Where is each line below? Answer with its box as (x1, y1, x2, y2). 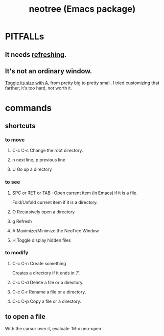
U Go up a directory (12, 166, 52, 172)
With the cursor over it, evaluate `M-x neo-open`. (5, 325, 104, 331)
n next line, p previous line (12, 157, 66, 163)
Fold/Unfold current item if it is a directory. (12, 199, 98, 205)
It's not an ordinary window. (5, 67, 92, 75)
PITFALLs (5, 31, 44, 42)
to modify (5, 249, 28, 256)
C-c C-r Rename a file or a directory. (12, 289, 86, 294)
